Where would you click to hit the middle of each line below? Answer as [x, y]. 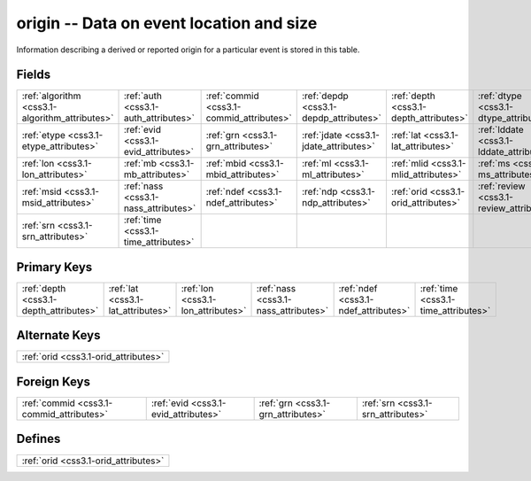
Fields [34, 75]
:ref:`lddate [501, 130]
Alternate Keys [58, 335]
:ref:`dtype [500, 96]
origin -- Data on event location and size [167, 23]
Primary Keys [54, 267]
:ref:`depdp [325, 96]
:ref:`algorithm [51, 96]
